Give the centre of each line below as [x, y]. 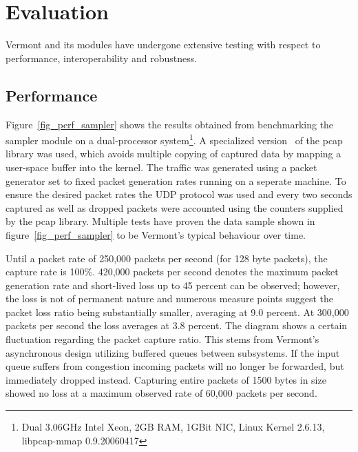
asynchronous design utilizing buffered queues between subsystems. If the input [173, 352]
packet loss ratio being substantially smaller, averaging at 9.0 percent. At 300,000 [177, 312]
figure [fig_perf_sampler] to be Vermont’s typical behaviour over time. [156, 234]
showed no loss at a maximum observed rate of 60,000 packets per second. [161, 393]
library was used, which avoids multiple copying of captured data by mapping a [173, 154]
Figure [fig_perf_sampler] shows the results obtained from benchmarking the [170, 124]
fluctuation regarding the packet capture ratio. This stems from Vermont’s [162, 339]
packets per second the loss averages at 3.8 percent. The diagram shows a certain [177, 325]
